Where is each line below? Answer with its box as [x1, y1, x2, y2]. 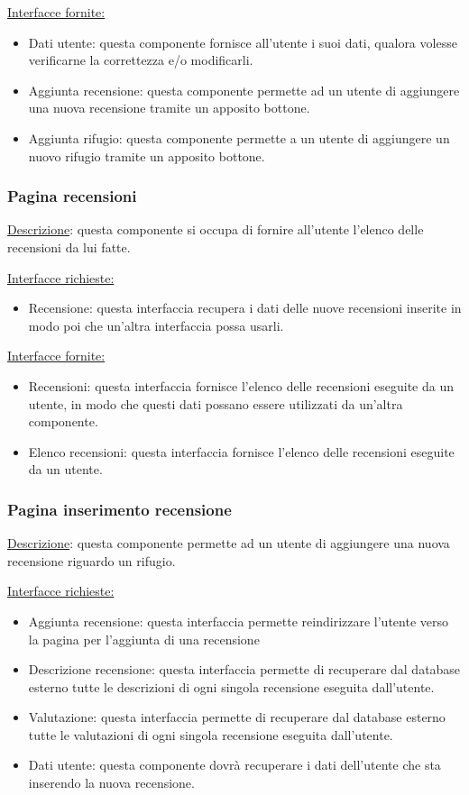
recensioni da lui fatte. [7, 237, 131, 256]
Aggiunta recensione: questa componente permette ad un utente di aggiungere [28, 80, 460, 99]
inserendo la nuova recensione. [28, 773, 195, 792]
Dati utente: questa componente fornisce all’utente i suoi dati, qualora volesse [28, 32, 457, 51]
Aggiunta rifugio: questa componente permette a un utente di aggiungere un [28, 128, 450, 147]
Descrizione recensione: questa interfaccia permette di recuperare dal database [28, 660, 461, 679]
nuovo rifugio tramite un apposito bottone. [28, 146, 265, 165]
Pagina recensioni [7, 185, 137, 207]
